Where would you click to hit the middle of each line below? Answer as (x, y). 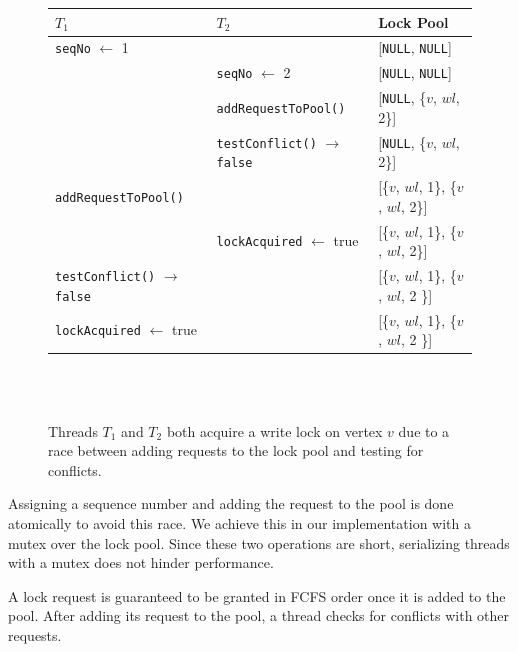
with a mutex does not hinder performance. (141, 562)
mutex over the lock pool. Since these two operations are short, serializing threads (259, 542)
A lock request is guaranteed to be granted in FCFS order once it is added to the (257, 595)
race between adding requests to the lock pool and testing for (236, 450)
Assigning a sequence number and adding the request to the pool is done (231, 503)
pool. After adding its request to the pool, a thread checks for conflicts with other (259, 615)
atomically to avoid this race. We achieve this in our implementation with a (239, 522)
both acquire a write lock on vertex (274, 430)
